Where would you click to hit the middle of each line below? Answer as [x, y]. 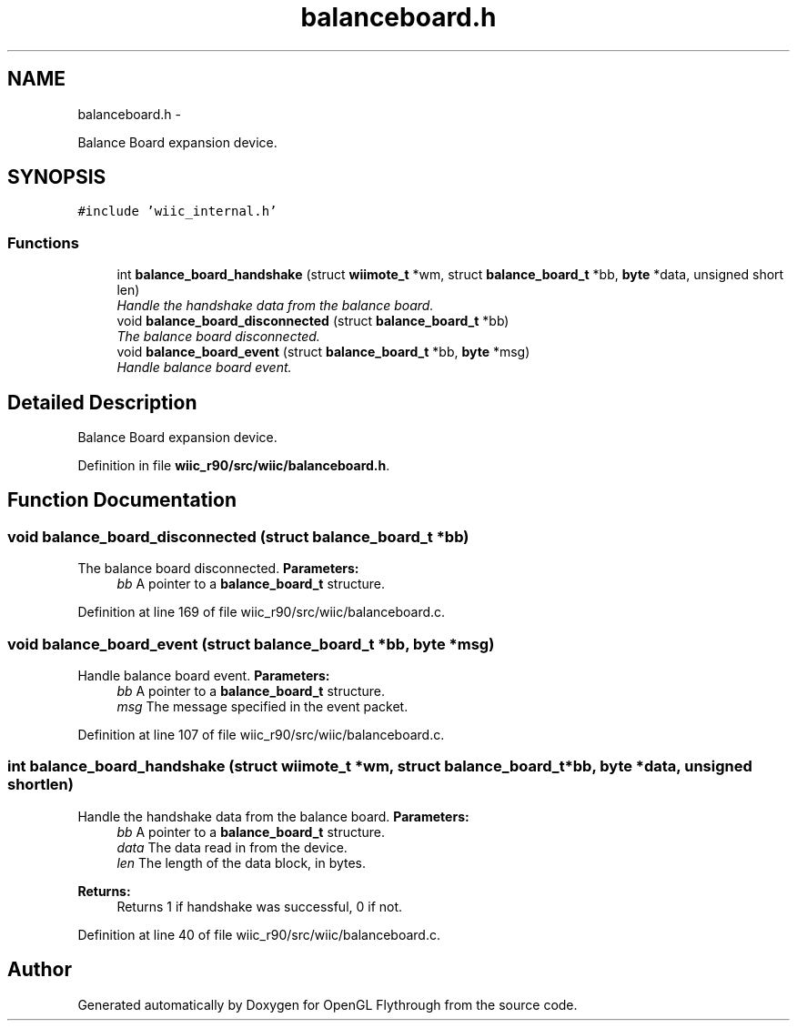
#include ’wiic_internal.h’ [177, 212]
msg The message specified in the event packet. [262, 706]
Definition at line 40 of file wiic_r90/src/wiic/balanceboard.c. [259, 934]
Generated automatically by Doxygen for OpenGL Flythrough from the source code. [328, 1004]
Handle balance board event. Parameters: [204, 675]
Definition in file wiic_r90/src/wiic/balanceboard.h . [234, 466]
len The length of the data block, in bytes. [242, 862]
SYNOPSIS [57, 177]
